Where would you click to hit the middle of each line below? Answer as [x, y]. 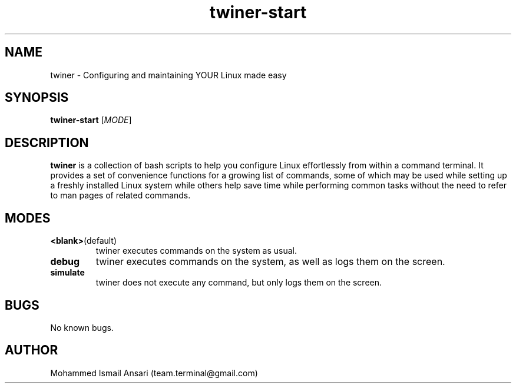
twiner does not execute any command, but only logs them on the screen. [239, 283]
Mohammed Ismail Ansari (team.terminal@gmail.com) [154, 373]
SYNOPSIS [37, 98]
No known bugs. [82, 327]
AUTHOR [32, 350]
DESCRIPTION [47, 142]
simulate [67, 273]
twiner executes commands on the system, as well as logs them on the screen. [270, 262]
